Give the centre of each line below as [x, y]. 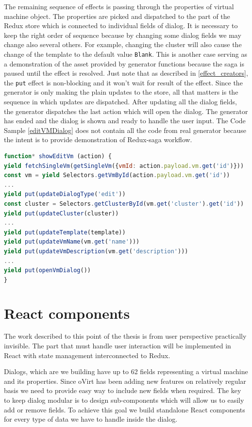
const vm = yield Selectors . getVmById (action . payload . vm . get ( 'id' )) [117, 175]
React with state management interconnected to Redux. [87, 355]
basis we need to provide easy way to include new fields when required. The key [123, 390]
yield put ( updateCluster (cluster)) [61, 213]
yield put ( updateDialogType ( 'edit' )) [65, 194]
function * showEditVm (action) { [58, 156]
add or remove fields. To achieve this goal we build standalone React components [125, 409]
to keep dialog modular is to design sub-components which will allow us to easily [124, 400]
